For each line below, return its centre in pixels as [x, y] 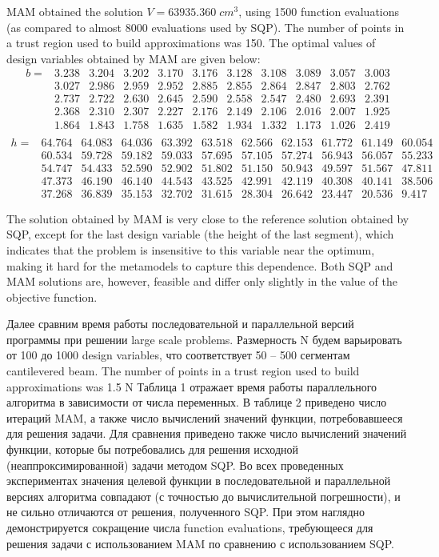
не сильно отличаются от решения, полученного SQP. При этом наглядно [186, 512]
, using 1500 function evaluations [319, 11]
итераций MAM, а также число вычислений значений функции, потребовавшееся [205, 417]
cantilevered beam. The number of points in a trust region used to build [183, 371]
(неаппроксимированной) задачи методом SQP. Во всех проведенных [175, 465]
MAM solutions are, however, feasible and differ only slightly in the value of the [202, 281]
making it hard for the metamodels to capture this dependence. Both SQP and [200, 265]
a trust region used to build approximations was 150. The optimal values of [191, 43]
